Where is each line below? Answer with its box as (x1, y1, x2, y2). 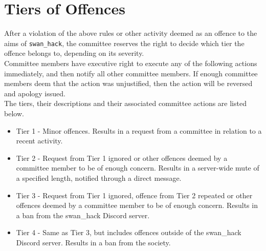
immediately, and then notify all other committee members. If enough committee (4, 68, 258, 78)
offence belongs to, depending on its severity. (4, 48, 144, 58)
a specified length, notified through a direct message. (16, 172, 182, 183)
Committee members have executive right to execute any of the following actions (4, 57, 257, 68)
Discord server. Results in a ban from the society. (16, 237, 171, 247)
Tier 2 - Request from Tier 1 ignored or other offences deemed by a (16, 152, 228, 163)
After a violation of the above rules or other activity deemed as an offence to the (4, 28, 257, 38)
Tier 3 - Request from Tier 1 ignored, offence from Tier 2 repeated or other (16, 190, 253, 200)
